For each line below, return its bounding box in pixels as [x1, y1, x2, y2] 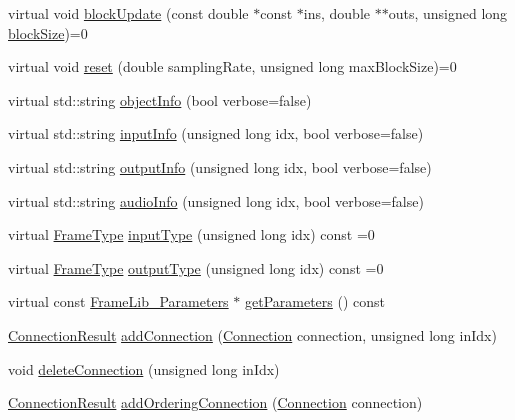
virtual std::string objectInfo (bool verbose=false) [8, 89, 312, 110]
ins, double [303, 3, 371, 23]
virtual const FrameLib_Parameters [8, 291, 229, 312]
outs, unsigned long [388, 3, 508, 23]
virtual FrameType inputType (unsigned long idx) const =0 [8, 224, 375, 245]
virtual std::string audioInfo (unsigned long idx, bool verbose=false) [8, 190, 424, 211]
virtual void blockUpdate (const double [8, 3, 249, 23]
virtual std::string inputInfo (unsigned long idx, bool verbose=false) [8, 123, 424, 144]
